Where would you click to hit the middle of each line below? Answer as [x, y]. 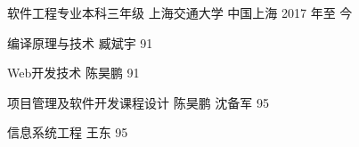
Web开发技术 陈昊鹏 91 [73, 73]
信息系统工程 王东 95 [68, 132]
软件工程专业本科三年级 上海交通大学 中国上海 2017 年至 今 [180, 12]
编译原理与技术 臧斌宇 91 [80, 42]
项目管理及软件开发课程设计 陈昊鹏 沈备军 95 [138, 102]
